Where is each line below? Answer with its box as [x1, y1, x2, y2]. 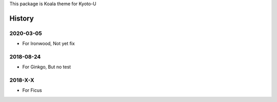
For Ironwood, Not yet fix [22, 40, 75, 47]
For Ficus [22, 87, 42, 93]
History [9, 14, 34, 23]
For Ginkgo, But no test [22, 64, 71, 70]
